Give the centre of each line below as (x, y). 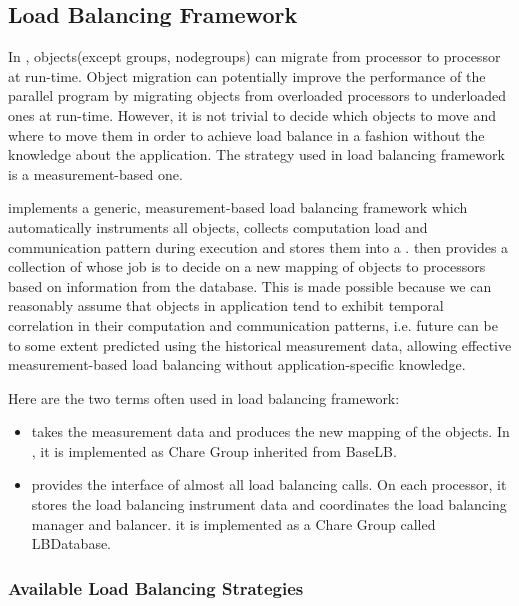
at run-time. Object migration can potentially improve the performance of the (247, 75)
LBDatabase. (71, 543)
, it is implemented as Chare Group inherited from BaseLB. (214, 450)
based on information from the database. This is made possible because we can (250, 285)
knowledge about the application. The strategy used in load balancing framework (256, 154)
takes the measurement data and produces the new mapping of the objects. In (270, 431)
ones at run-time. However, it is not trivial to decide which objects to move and (252, 114)
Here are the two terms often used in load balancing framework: (204, 397)
